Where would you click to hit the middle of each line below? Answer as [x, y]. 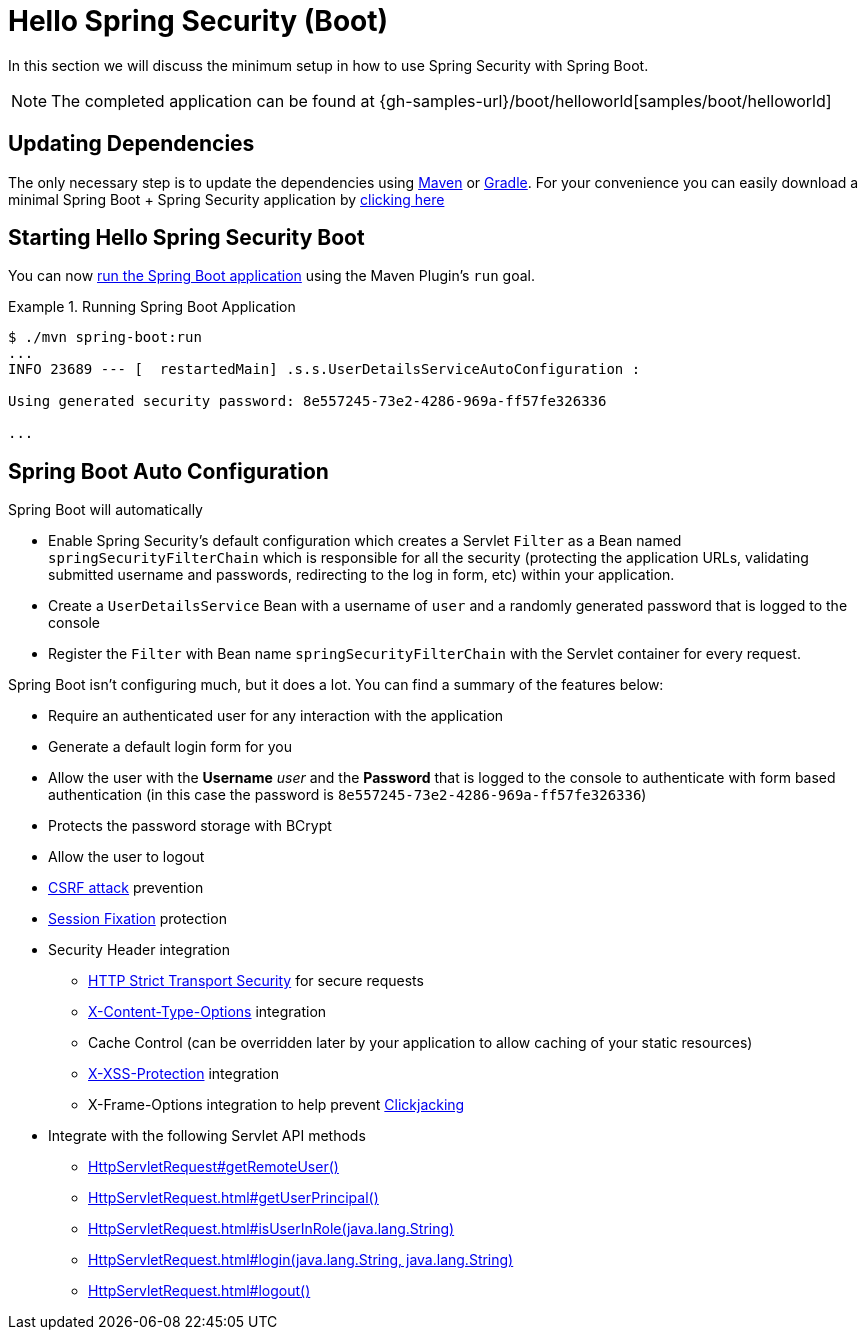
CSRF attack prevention [126, 888]
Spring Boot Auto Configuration [168, 471]
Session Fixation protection [137, 919]
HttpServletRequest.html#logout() [199, 1291]
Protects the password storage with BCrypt [190, 826]
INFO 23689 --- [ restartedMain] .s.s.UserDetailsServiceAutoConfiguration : [324, 369]
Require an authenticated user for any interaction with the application [276, 716]
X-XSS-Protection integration [184, 1074]
